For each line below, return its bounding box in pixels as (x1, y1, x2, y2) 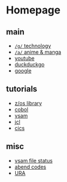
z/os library (14, 99, 43, 107)
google (14, 67, 32, 74)
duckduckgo (14, 61, 45, 68)
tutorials (6, 84, 38, 94)
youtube (14, 55, 35, 61)
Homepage (6, 4, 61, 17)
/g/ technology (14, 42, 51, 49)
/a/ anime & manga (14, 49, 61, 56)
